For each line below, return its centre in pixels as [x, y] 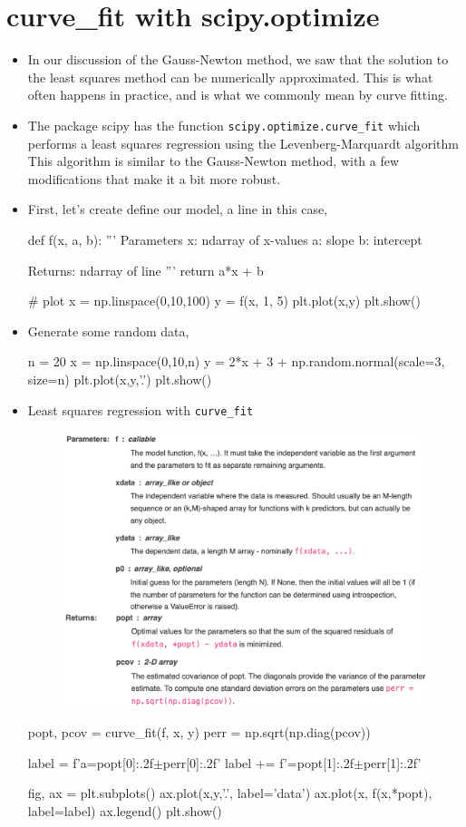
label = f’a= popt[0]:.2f [90, 762]
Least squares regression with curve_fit [141, 409]
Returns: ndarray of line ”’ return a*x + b [146, 270]
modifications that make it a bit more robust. [154, 178]
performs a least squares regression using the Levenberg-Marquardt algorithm [243, 143]
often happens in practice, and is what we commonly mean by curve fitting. [238, 95]
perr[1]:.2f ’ [392, 762]
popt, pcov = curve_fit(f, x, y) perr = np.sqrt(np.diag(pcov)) [199, 732]
